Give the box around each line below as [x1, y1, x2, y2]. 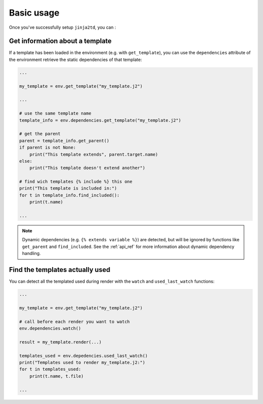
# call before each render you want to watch [19, 319, 130, 324]
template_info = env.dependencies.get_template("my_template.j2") [19, 117, 181, 123]
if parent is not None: [19, 145, 76, 151]
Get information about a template [9, 37, 112, 45]
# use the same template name [19, 111, 92, 116]
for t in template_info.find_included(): [19, 192, 120, 198]
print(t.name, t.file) [29, 373, 84, 379]
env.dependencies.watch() [19, 326, 81, 331]
